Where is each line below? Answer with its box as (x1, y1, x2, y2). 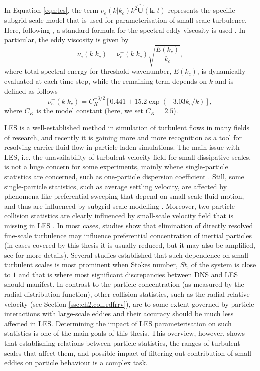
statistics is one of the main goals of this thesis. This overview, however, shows (4, 328, 245, 338)
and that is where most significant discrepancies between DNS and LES (18, 269, 238, 279)
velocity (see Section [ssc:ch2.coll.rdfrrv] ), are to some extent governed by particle (4, 298, 254, 309)
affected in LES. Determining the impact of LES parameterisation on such (4, 318, 232, 328)
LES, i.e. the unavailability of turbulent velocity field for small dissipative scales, (4, 151, 251, 162)
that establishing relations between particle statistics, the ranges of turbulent (4, 338, 240, 348)
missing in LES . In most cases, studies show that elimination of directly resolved (4, 220, 253, 230)
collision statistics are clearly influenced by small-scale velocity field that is (4, 210, 233, 221)
